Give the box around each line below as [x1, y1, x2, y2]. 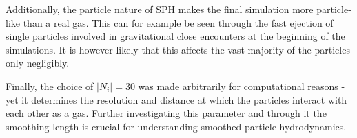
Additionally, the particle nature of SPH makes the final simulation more [6, 2, 314, 16]
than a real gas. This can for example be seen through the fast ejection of [23, 15, 334, 30]
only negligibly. [6, 56, 70, 70]
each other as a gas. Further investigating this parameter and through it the [6, 106, 327, 120]
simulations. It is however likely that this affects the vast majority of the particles [6, 42, 350, 56]
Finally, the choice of [6, 78, 94, 93]
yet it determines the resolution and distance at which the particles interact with [6, 92, 347, 106]
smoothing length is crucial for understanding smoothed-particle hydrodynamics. [6, 119, 347, 133]
